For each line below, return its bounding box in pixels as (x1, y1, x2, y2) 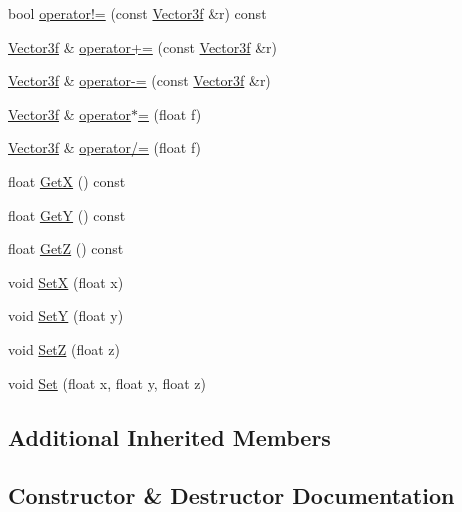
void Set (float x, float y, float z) (8, 372, 206, 393)
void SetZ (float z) (8, 338, 121, 359)
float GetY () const (8, 204, 126, 225)
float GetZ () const (8, 238, 124, 259)
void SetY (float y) (8, 305, 124, 326)
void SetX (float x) (8, 271, 124, 292)
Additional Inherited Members (8, 421, 331, 452)
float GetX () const (8, 170, 126, 191)
